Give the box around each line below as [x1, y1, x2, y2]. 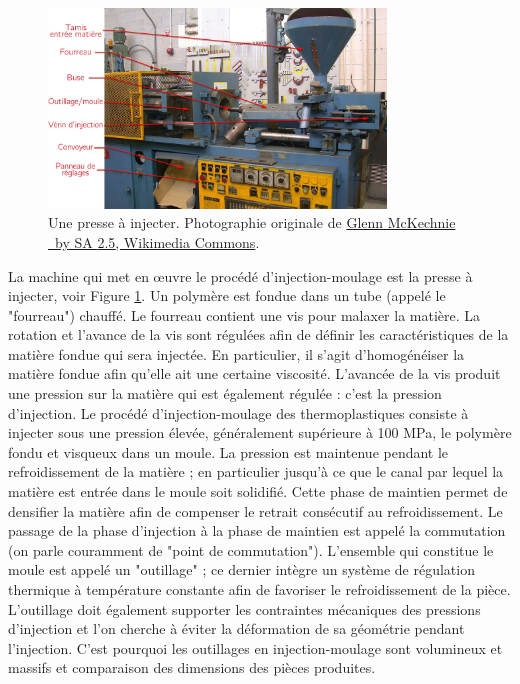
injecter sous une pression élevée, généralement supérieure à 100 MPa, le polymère [8, 422, 512, 443]
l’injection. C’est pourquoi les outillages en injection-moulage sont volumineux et [8, 637, 503, 658]
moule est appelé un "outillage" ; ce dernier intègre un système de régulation [8, 559, 475, 580]
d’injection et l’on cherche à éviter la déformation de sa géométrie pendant [8, 618, 465, 639]
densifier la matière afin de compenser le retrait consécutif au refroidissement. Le [8, 500, 503, 521]
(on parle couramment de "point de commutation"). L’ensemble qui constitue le [8, 539, 494, 560]
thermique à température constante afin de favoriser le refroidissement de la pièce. [8, 579, 511, 599]
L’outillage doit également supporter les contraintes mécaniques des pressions [8, 598, 481, 619]
